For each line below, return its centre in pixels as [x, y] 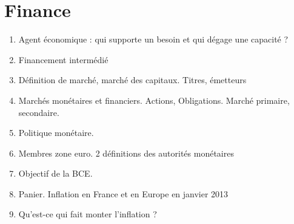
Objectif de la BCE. [55, 173]
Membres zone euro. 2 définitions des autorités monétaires [126, 153]
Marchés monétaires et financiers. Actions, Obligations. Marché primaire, [154, 100]
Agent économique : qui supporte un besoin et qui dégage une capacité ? [153, 39]
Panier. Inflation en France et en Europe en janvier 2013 [123, 193]
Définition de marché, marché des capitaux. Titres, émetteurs [132, 80]
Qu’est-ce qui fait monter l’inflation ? [88, 214]
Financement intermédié [63, 59]
